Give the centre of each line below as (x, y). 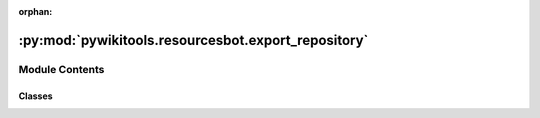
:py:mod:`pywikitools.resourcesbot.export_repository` (193, 40)
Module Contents (61, 69)
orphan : (35, 11)
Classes (36, 96)
